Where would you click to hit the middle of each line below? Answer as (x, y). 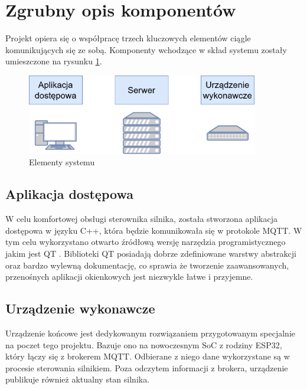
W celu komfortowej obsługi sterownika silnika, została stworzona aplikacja (142, 219)
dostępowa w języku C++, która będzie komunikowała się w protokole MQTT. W (154, 230)
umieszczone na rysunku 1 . (54, 61)
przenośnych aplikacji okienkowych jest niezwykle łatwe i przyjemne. (129, 277)
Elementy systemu (62, 162)
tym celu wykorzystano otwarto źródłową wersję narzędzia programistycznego (146, 242)
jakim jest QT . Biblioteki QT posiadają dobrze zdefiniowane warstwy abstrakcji (151, 254)
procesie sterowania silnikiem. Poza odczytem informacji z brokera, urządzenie (147, 367)
